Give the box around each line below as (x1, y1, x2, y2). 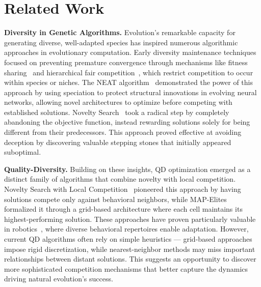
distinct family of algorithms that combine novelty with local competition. (4, 174, 236, 184)
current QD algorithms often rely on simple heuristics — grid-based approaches (4, 234, 252, 244)
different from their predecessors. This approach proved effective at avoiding (4, 127, 242, 137)
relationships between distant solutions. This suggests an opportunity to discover (4, 253, 256, 264)
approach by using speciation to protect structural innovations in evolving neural (4, 87, 257, 97)
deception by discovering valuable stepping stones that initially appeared (4, 136, 231, 147)
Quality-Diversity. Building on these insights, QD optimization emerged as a (4, 163, 251, 174)
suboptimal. (4, 147, 41, 157)
